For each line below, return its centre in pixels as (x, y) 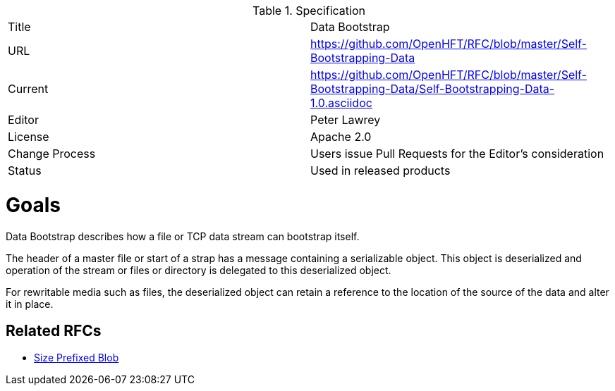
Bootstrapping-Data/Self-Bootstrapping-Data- (433, 89)
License (29, 137)
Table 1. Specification (309, 11)
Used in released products (380, 170)
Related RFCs (54, 330)
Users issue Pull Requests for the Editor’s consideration (457, 154)
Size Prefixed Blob (77, 358)
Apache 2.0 (341, 137)
